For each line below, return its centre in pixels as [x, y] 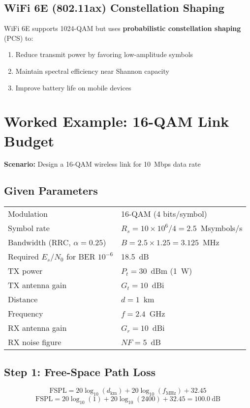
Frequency [26, 314]
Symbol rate [29, 228]
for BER [81, 257]
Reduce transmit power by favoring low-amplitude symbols [104, 54]
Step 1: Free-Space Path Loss [80, 371]
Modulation [28, 214]
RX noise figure [35, 342]
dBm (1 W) [172, 271]
